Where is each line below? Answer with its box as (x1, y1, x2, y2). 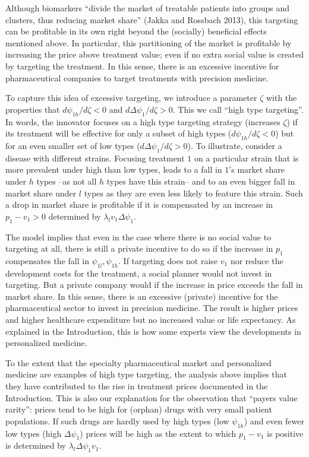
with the (266, 91, 297, 104)
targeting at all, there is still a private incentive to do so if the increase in (5, 242, 273, 255)
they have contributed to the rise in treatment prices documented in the (5, 380, 268, 392)
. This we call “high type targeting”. (172, 103, 304, 115)
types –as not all (36, 174, 97, 187)
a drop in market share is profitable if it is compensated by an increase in (5, 198, 273, 211)
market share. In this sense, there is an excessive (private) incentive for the (5, 290, 278, 302)
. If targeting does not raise (118, 254, 218, 266)
